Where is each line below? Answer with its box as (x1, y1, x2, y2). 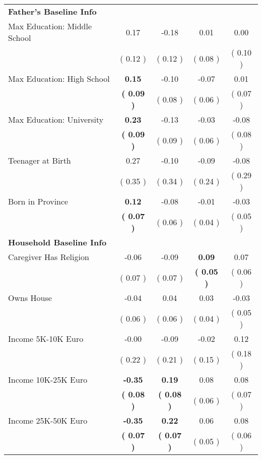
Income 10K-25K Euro (8, 374, 88, 385)
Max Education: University (8, 114, 104, 125)
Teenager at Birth (8, 155, 71, 166)
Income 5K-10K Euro (8, 333, 84, 344)
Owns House (8, 292, 52, 303)
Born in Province (8, 195, 69, 207)
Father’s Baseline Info (8, 6, 97, 17)
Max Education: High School (8, 73, 110, 84)
